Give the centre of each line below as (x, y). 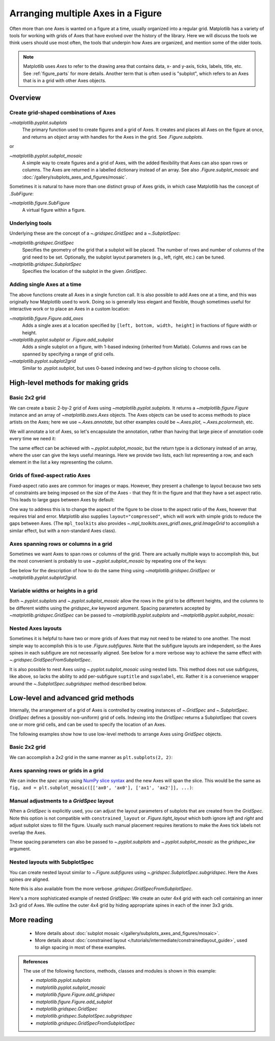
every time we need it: (33, 439)
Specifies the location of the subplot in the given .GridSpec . (85, 271)
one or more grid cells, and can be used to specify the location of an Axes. (88, 725)
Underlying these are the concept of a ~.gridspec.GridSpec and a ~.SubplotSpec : (95, 233)
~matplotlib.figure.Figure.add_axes (46, 318)
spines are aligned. (30, 879)
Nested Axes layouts (36, 628)
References (36, 961)
